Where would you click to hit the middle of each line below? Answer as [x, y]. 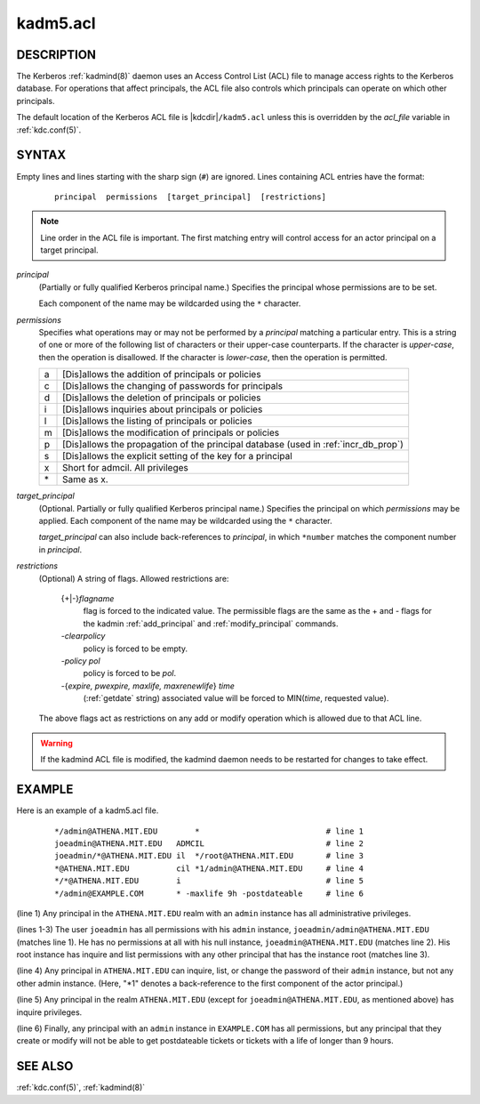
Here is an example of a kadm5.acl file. [88, 810]
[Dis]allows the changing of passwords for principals [173, 386]
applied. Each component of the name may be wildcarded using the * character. [185, 521]
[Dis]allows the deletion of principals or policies [162, 398]
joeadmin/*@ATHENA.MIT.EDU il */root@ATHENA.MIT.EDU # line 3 [209, 856]
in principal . [60, 549]
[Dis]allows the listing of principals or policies [157, 421]
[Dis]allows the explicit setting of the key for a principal [177, 456]
